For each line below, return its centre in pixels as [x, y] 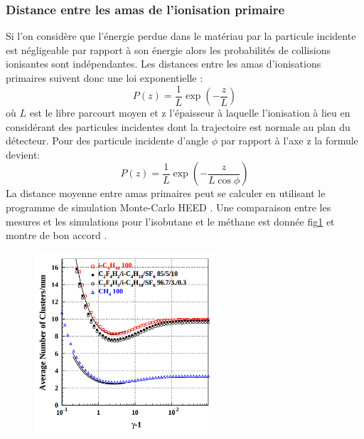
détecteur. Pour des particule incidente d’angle [107, 141]
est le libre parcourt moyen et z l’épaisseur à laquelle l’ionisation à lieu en [190, 113]
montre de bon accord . [57, 235]
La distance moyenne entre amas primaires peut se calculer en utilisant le [166, 193]
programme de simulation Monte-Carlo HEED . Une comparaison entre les [168, 207]
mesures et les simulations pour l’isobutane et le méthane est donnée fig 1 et [170, 221]
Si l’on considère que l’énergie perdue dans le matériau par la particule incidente [181, 36]
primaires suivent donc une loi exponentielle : [105, 78]
